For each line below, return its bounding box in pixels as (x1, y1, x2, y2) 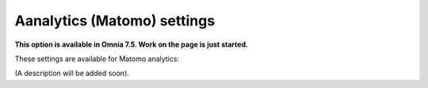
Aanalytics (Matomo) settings (14, 12, 216, 29)
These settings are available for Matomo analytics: (14, 54, 180, 63)
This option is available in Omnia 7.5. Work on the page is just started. (14, 40, 249, 49)
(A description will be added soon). (14, 68, 130, 78)
